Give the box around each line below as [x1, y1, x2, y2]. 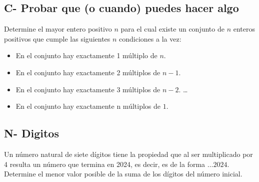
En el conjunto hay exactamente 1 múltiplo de [15, 50, 157, 61]
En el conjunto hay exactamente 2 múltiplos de [15, 67, 160, 77]
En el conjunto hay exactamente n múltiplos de [15, 101, 161, 111]
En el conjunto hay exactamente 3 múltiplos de [15, 84, 160, 94]
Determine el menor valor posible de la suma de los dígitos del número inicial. [4, 168, 242, 179]
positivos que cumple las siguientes [4, 33, 110, 44]
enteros [233, 24, 255, 34]
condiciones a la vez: [119, 33, 181, 44]
